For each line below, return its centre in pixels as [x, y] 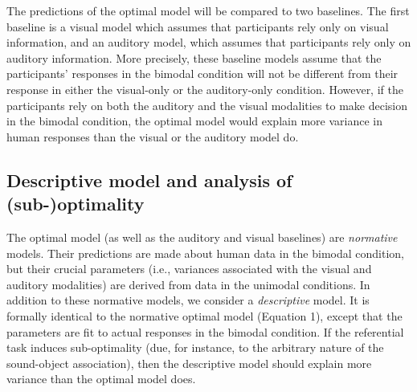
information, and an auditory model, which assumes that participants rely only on [209, 42]
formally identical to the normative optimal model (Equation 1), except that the [204, 315]
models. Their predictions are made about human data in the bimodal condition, [205, 253]
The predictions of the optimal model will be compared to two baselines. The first [208, 10]
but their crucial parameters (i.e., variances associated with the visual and [189, 269]
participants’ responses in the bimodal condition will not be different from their [202, 73]
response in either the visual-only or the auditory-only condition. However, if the [205, 89]
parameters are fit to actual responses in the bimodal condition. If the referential [205, 331]
